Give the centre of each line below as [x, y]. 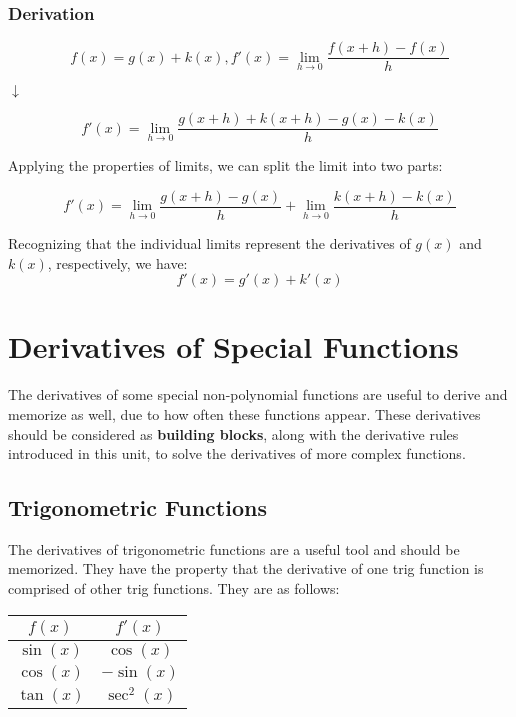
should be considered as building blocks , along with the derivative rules [233, 433]
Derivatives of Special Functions [233, 346]
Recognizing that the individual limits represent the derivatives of [209, 243]
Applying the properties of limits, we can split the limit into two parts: [225, 165]
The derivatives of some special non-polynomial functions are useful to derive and [258, 394]
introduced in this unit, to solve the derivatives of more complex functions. [237, 453]
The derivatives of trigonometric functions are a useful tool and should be [234, 548]
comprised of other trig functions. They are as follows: [174, 588]
